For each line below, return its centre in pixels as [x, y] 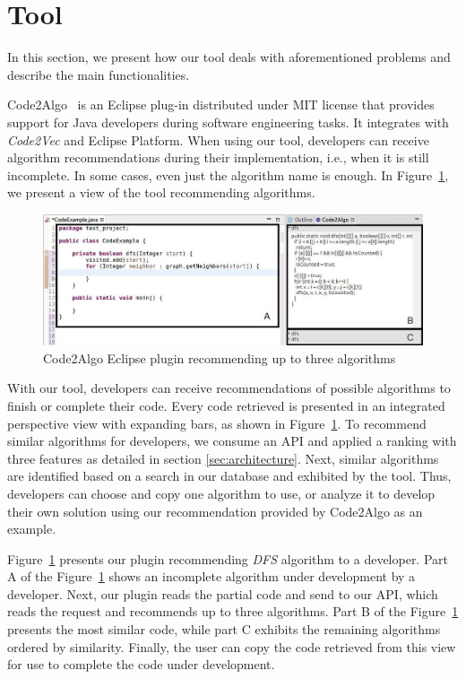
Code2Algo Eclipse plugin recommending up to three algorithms [220, 357]
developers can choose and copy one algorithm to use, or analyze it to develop [221, 493]
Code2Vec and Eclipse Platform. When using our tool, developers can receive [218, 139]
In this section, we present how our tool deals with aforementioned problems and [229, 57]
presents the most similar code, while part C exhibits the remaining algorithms [224, 629]
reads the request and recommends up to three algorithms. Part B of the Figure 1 [233, 611]
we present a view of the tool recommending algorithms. [161, 192]
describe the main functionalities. [99, 74]
